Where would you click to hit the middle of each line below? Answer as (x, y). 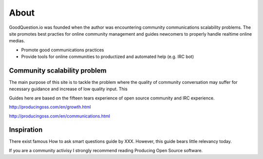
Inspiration (26, 130)
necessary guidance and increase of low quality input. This (68, 89)
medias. (17, 41)
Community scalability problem (58, 70)
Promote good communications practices (63, 50)
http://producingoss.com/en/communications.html (60, 116)
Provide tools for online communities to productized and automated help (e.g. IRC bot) (108, 57)
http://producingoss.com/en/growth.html (50, 107)
